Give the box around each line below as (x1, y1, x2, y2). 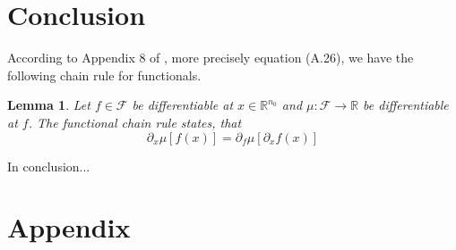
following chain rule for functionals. (7, 65, 202, 84)
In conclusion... (7, 156, 90, 175)
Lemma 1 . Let (7, 96, 90, 114)
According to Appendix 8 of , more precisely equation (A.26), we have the (7, 48, 414, 67)
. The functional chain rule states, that (28, 112, 242, 131)
